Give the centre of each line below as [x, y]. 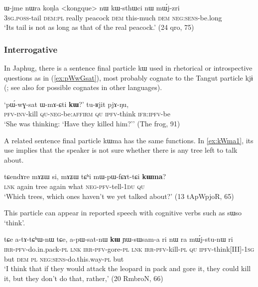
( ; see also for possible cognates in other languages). [83, 87]
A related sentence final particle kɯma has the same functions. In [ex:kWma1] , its [129, 140]
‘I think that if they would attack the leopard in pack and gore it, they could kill [128, 268]
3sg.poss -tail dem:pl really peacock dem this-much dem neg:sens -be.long [113, 17]
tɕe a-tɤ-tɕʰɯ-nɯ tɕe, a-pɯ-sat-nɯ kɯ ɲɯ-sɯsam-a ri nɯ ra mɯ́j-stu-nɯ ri [119, 239]
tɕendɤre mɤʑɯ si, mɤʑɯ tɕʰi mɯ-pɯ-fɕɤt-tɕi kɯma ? [85, 176]
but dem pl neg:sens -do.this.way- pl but [64, 258]
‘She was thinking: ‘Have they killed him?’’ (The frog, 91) [92, 123]
